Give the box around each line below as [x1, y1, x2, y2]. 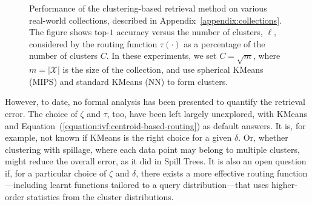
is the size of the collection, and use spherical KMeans [62, 63, 264, 76]
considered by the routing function [29, 37, 158, 50]
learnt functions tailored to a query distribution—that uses [50, 178, 269, 191]
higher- [271, 178, 297, 191]
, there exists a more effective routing [136, 166, 274, 179]
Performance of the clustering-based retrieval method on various [29, 2, 267, 14]
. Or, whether [238, 131, 288, 144]
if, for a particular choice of [5, 166, 107, 179]
